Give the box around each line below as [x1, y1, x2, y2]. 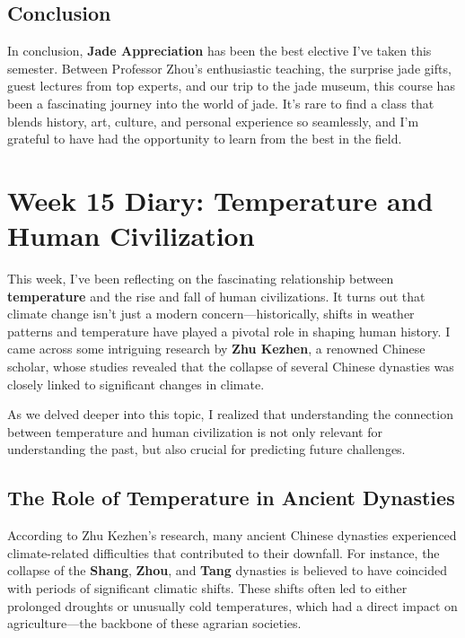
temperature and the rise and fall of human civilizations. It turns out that [7, 286, 426, 305]
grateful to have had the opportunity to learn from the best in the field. [7, 129, 402, 148]
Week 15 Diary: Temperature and [7, 181, 434, 218]
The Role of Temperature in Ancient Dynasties [7, 484, 455, 511]
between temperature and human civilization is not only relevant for [7, 422, 382, 441]
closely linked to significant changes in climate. [7, 374, 265, 393]
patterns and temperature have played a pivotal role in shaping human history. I [7, 321, 451, 340]
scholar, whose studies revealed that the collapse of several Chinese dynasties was [7, 357, 454, 376]
